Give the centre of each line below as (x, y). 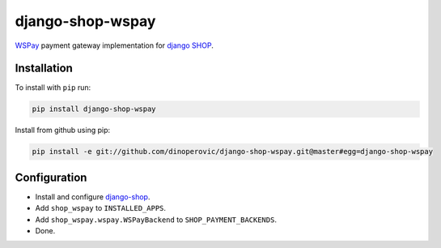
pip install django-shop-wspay (94, 109)
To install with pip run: (53, 88)
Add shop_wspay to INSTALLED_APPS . (100, 208)
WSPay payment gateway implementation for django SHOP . (114, 45)
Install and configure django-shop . (93, 197)
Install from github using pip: (63, 130)
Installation (44, 68)
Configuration (51, 177)
